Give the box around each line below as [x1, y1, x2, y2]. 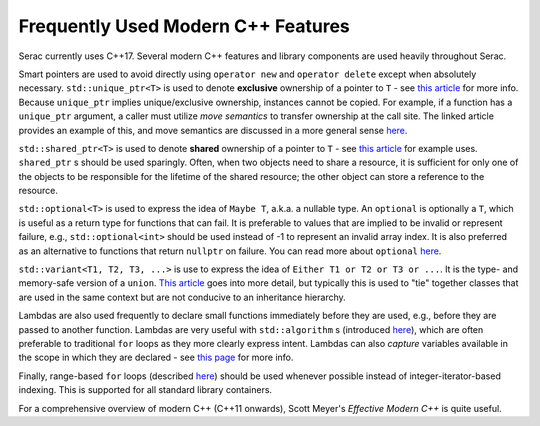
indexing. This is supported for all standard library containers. [18, 384, 273, 396]
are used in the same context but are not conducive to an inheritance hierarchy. [18, 291, 347, 303]
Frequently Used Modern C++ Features [18, 15, 350, 37]
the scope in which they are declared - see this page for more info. [18, 351, 294, 364]
